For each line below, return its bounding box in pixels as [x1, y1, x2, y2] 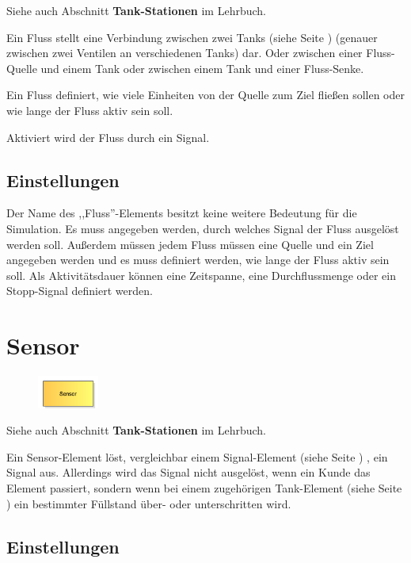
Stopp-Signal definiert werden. [6, 282, 153, 299]
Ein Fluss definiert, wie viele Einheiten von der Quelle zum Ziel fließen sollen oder [6, 86, 405, 103]
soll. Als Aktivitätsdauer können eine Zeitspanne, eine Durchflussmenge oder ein [6, 266, 396, 283]
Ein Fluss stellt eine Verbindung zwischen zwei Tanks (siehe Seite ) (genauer [6, 29, 378, 45]
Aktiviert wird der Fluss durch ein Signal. [6, 128, 210, 145]
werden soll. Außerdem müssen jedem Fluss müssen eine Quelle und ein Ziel [6, 236, 374, 252]
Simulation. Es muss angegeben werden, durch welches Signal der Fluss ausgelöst [6, 220, 399, 236]
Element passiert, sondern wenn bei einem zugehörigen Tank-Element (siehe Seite [6, 480, 402, 496]
